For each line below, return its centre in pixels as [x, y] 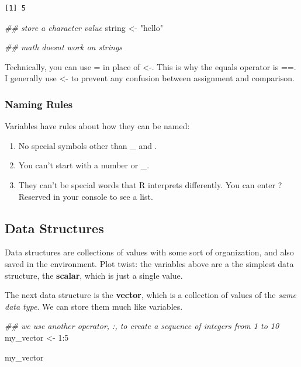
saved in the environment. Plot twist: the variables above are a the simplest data [149, 263]
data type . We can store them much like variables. [94, 306]
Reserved [34, 196]
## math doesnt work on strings [64, 47]
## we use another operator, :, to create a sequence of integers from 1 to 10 [142, 326]
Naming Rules [39, 104]
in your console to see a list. [103, 196]
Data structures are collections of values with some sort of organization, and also [149, 252]
